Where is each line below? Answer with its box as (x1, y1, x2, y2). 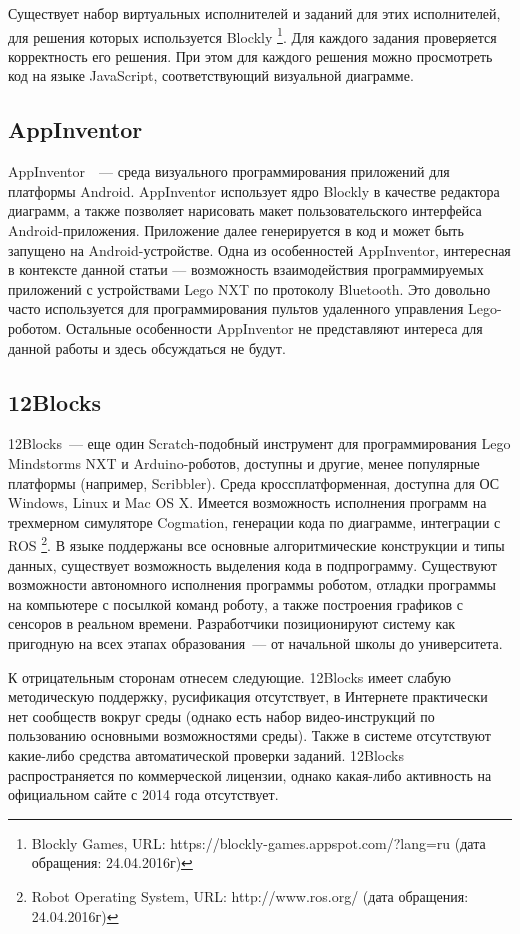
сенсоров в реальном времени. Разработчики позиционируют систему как (8, 613, 456, 634)
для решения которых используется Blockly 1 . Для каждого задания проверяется (8, 23, 497, 47)
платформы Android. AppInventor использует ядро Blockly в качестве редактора (8, 180, 500, 201)
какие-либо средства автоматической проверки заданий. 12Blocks (8, 744, 404, 765)
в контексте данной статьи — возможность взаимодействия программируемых (8, 259, 484, 280)
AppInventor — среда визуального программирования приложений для (8, 161, 450, 182)
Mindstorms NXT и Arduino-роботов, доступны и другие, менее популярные (8, 452, 480, 473)
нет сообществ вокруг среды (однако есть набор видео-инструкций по (8, 705, 435, 726)
